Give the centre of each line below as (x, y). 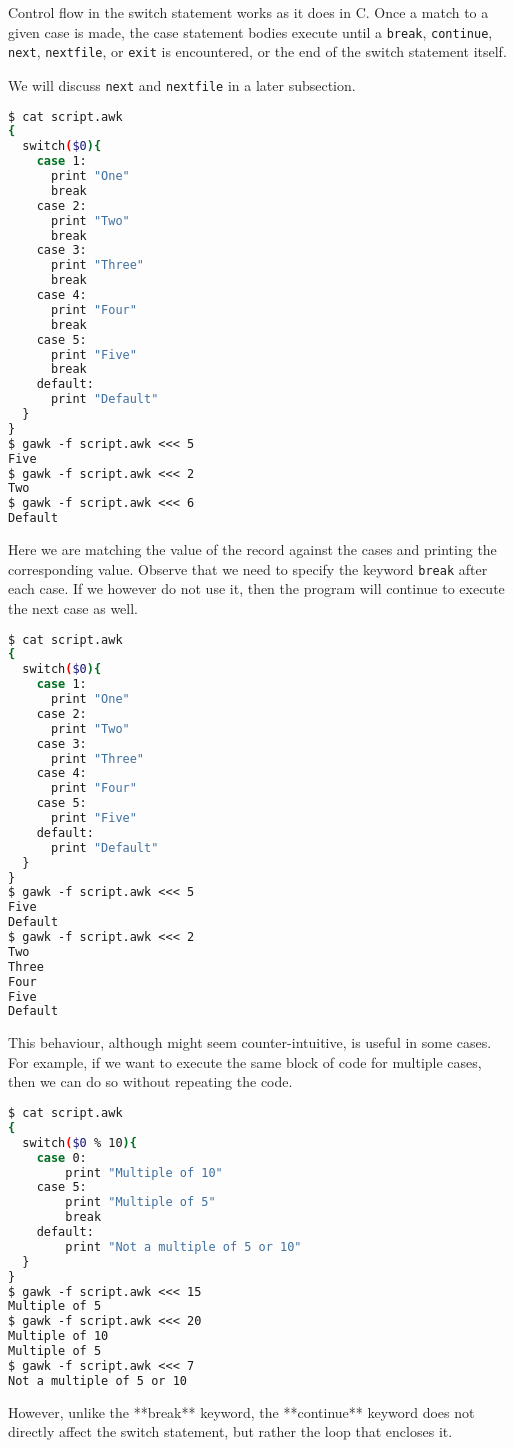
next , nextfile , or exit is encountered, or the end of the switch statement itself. (257, 51)
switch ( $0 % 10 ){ (79, 1142)
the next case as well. (73, 607)
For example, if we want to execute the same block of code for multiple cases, (245, 1061)
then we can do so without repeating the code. (150, 1081)
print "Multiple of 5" (140, 1202)
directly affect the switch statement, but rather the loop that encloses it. (230, 1431)
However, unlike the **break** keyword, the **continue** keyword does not (241, 1411)
